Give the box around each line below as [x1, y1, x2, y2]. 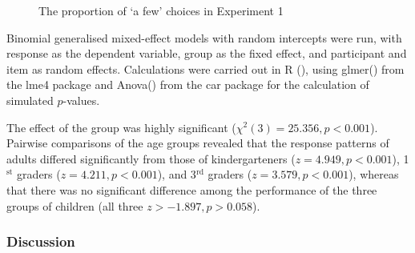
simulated [6, 91, 54, 108]
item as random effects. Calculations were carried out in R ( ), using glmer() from [6, 60, 405, 77]
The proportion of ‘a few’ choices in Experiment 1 [38, 2, 284, 18]
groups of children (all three [6, 197, 143, 214]
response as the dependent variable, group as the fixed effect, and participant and [6, 45, 407, 62]
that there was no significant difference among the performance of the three [6, 181, 377, 198]
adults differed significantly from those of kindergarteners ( [6, 150, 296, 167]
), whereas [349, 166, 399, 183]
